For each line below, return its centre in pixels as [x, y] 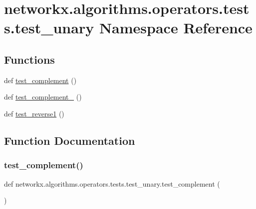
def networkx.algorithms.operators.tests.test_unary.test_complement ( [112, 183]
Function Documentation [70, 140]
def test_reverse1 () [34, 113]
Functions [29, 59]
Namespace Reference [176, 28]
